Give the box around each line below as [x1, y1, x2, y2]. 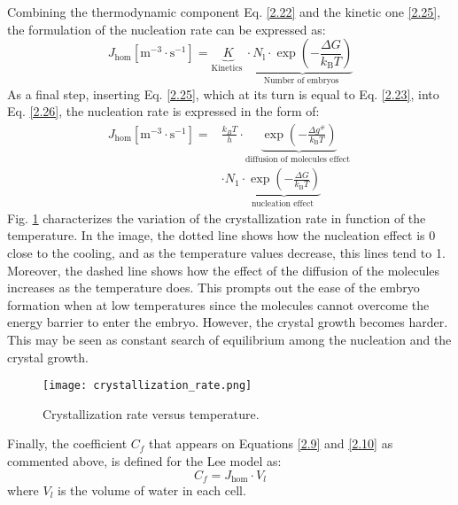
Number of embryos [263, 76, 339, 86]
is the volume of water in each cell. [58, 480, 246, 499]
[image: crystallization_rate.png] [43, 379, 252, 392]
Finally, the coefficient [7, 434, 128, 453]
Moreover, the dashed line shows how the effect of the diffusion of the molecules [7, 260, 440, 279]
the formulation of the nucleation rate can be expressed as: [7, 19, 326, 38]
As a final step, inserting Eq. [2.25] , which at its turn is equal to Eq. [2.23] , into [7, 84, 439, 103]
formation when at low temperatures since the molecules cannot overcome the [7, 295, 430, 314]
